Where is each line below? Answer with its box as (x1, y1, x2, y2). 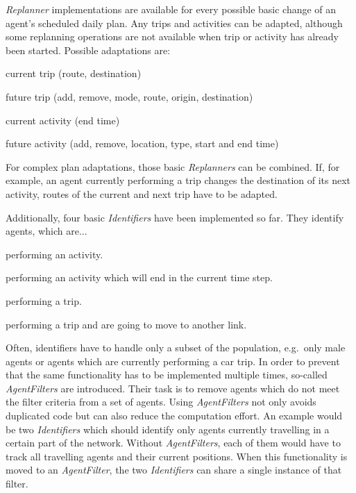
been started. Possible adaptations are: (6, 42, 171, 57)
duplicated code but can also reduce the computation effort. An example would (6, 408, 343, 423)
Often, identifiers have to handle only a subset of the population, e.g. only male (6, 340, 346, 355)
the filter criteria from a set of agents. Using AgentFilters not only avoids (6, 394, 316, 409)
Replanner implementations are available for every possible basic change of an (6, 2, 337, 16)
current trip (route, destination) (6, 66, 142, 81)
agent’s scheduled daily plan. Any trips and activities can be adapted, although (6, 15, 343, 30)
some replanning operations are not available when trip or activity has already (6, 29, 339, 44)
